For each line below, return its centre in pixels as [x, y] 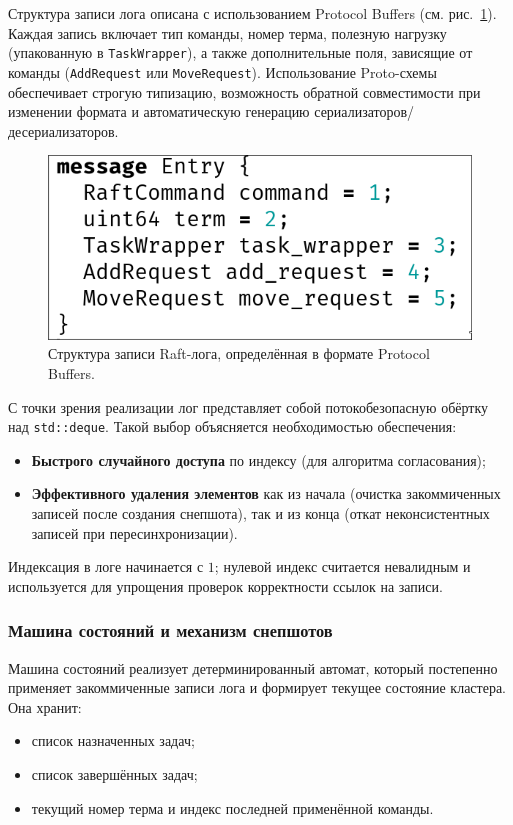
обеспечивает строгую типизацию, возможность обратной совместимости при [244, 91]
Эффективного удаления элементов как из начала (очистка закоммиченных [266, 493]
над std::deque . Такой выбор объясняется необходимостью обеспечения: [232, 426]
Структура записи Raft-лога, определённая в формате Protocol [239, 353]
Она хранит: [45, 706]
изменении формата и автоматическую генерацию [159, 111]
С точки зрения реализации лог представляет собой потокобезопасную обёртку [248, 406]
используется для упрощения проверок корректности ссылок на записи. [225, 585]
